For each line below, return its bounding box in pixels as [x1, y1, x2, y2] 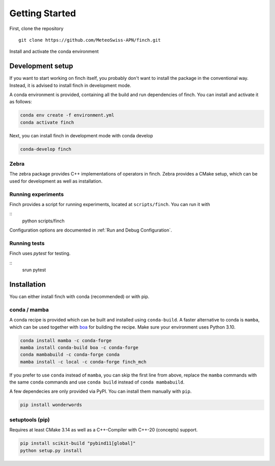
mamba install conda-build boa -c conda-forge [20, 344, 139, 351]
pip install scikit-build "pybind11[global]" [20, 441, 136, 446]
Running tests [9, 240, 45, 247]
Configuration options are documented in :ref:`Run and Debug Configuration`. [9, 227, 173, 234]
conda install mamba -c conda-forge [20, 337, 112, 343]
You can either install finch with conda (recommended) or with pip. [9, 294, 150, 300]
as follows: [9, 99, 33, 105]
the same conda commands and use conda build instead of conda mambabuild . [9, 379, 185, 385]
